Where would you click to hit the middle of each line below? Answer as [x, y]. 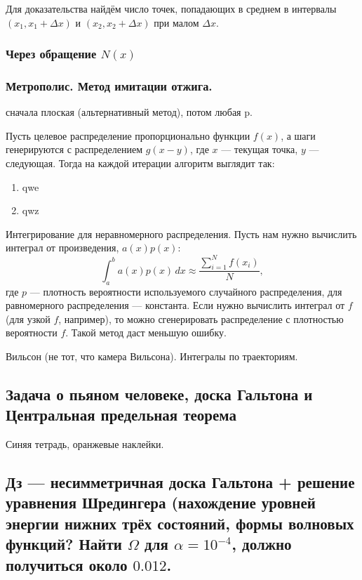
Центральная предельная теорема [121, 415]
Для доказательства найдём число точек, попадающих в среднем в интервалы [171, 8]
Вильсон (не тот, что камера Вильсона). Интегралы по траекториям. [152, 356]
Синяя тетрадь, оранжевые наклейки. [85, 444]
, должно [262, 544]
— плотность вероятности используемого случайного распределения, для [186, 291]
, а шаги [298, 135]
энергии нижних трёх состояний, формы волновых [180, 523]
